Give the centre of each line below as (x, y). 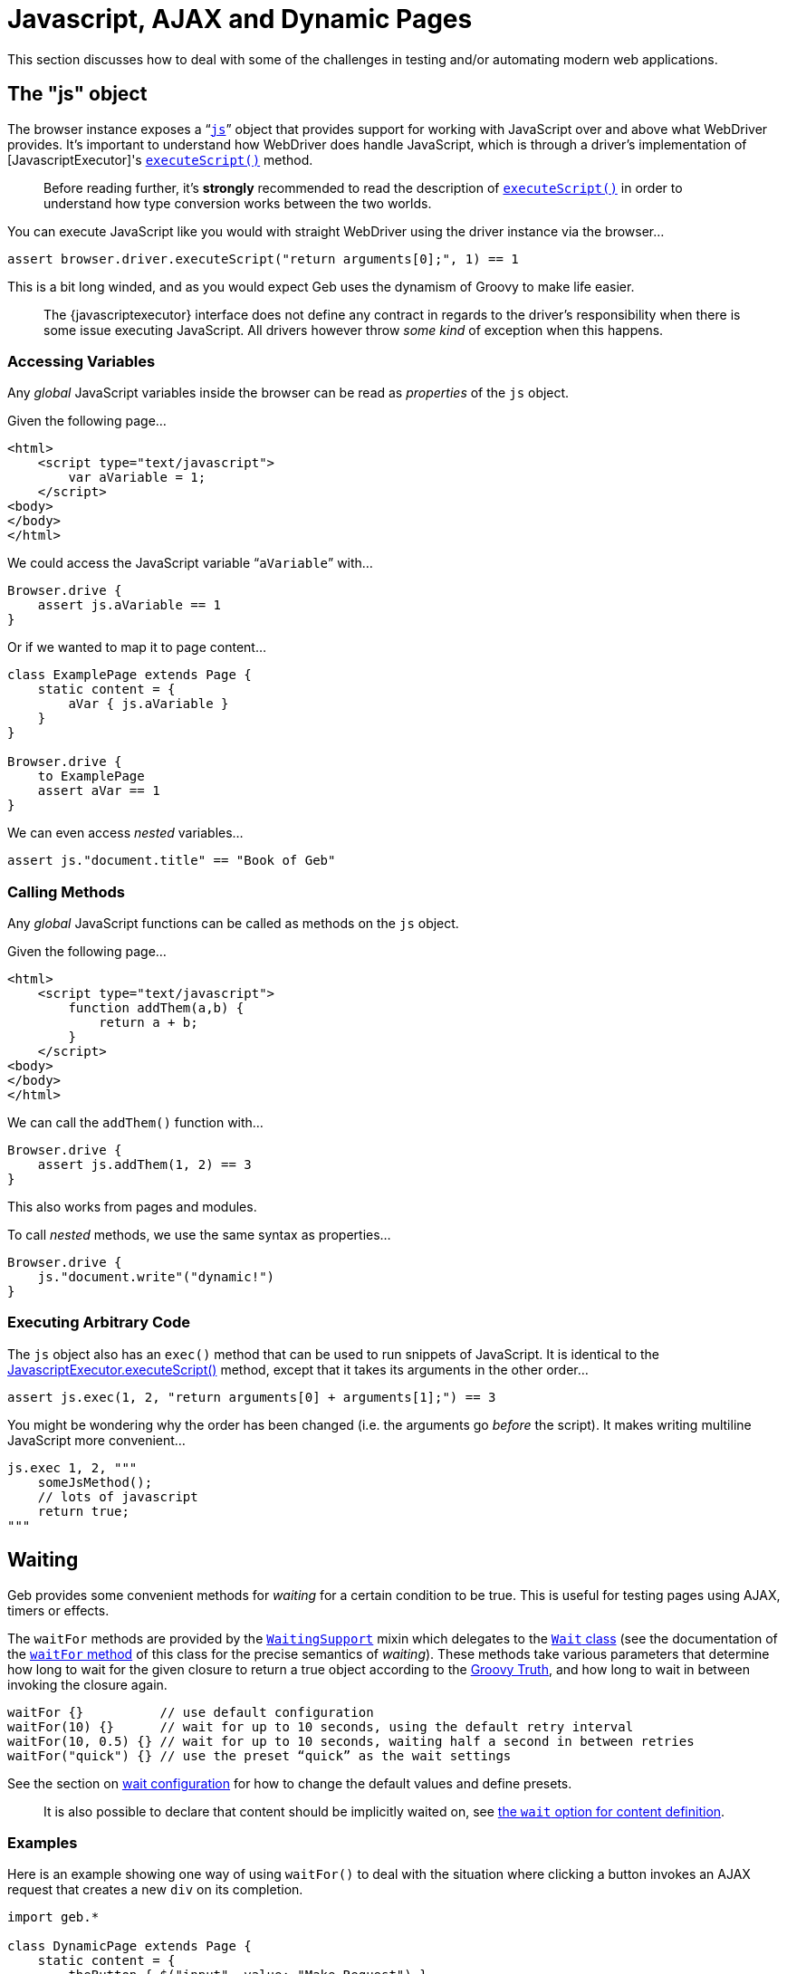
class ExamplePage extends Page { (130, 675)
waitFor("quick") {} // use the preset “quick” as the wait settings (259, 1755)
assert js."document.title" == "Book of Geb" (172, 861)
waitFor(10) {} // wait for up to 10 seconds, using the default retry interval (321, 1726)
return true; (83, 1511)
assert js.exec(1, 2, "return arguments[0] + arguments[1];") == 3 (252, 1397)
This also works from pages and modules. (132, 1207)
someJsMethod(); (95, 1482)
